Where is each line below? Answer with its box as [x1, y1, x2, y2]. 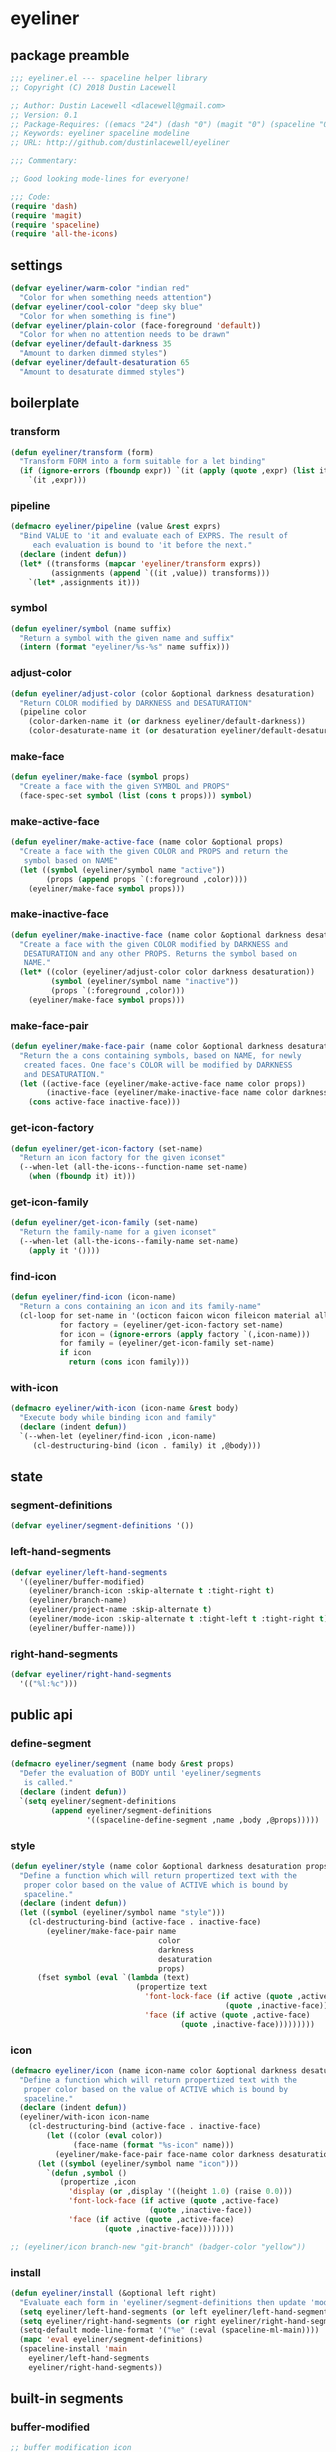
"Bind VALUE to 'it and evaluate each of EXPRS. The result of [19, 531, 288, 541]
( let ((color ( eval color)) [46, 2131, 163, 2141]
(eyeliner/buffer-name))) [28, 1623, 137, 1633]
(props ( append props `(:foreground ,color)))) [46, 874, 248, 884]
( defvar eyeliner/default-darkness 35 [10, 339, 172, 349]
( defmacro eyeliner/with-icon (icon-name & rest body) [10, 1403, 240, 1414]
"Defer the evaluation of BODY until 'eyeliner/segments [19, 1768, 262, 1779]
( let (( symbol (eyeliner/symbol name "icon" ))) [36, 2158, 240, 2169]
